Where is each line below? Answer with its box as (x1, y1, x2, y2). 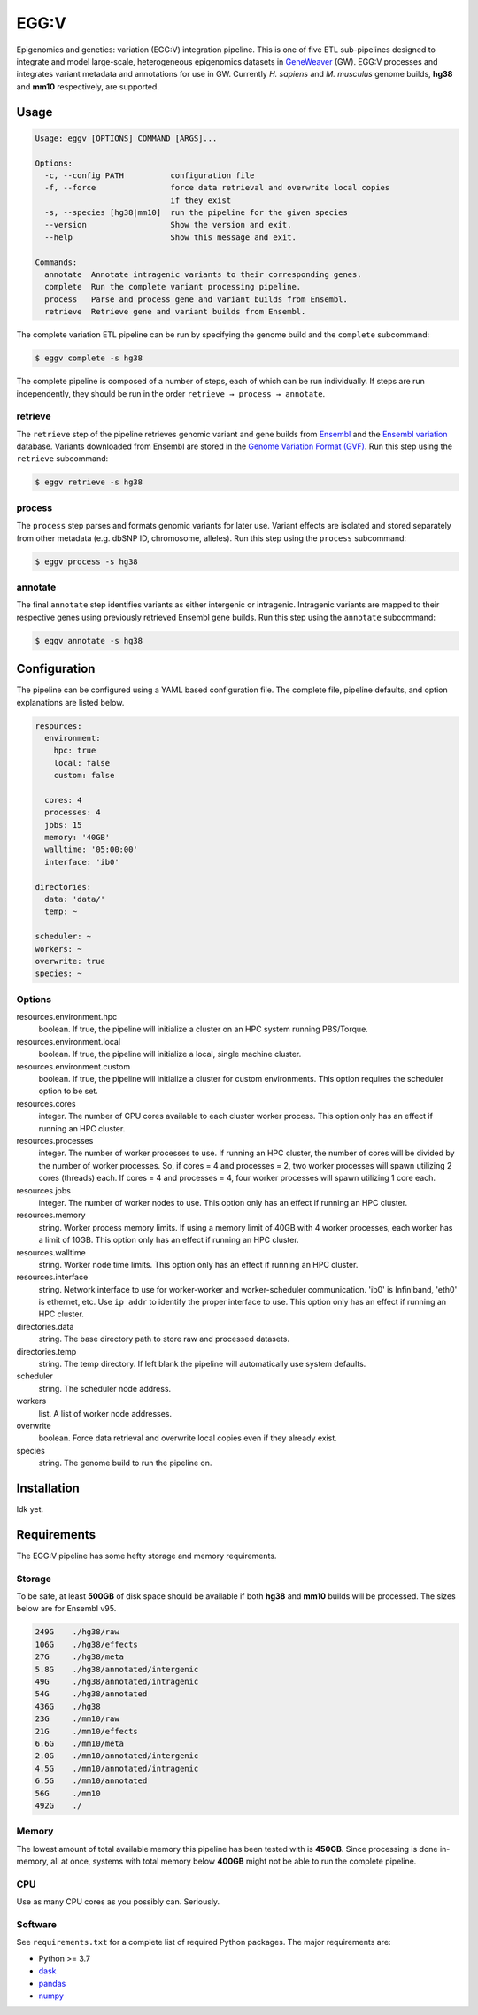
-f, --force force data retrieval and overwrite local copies (44, 182, 390, 193)
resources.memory (16, 1209, 86, 1221)
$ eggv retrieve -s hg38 (35, 477, 143, 487)
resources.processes (16, 1135, 94, 1146)
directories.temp (16, 1346, 77, 1356)
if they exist (170, 195, 232, 205)
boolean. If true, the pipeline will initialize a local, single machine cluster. (38, 1049, 302, 1060)
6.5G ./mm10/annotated (35, 1776, 148, 1786)
